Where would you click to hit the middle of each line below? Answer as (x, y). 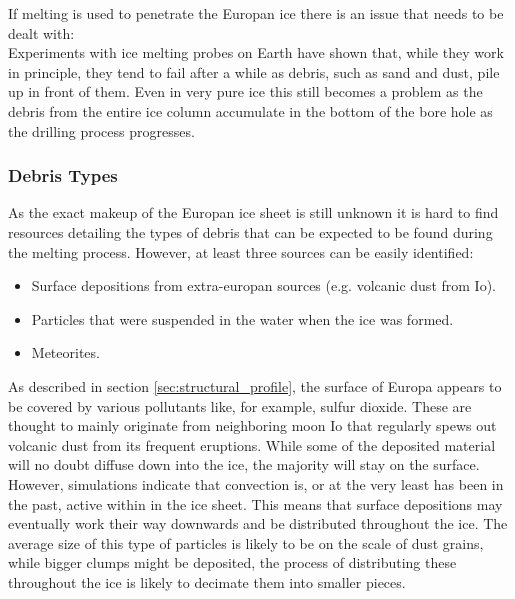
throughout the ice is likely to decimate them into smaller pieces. (207, 581)
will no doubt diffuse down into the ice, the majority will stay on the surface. (244, 464)
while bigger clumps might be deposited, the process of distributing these (232, 562)
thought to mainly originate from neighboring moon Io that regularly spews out (252, 425)
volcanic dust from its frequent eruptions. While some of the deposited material (252, 444)
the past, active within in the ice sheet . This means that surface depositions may (255, 503)
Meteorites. (65, 352)
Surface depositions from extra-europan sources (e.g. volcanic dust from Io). (263, 285)
